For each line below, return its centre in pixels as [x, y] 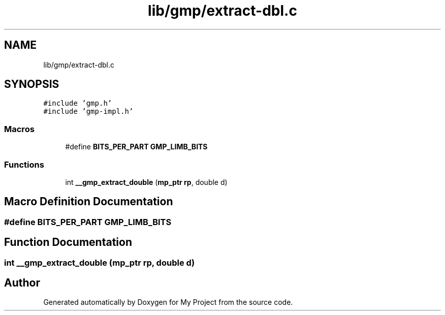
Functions [24, 164]
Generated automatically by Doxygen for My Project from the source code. [168, 302]
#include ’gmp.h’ [78, 103]
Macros [19, 129]
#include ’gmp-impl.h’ [88, 112]
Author [22, 283]
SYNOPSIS [32, 84]
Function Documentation [68, 242]
